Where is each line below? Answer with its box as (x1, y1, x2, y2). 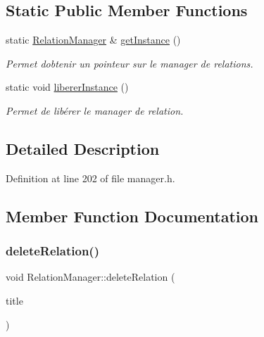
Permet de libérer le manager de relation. (6, 103, 184, 117)
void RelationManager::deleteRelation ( (6, 269, 175, 284)
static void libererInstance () (6, 80, 129, 94)
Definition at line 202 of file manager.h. (6, 170, 175, 185)
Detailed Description (6, 137, 160, 159)
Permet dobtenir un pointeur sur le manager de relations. (6, 56, 253, 70)
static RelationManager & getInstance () (6, 32, 181, 47)
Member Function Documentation (6, 205, 259, 227)
